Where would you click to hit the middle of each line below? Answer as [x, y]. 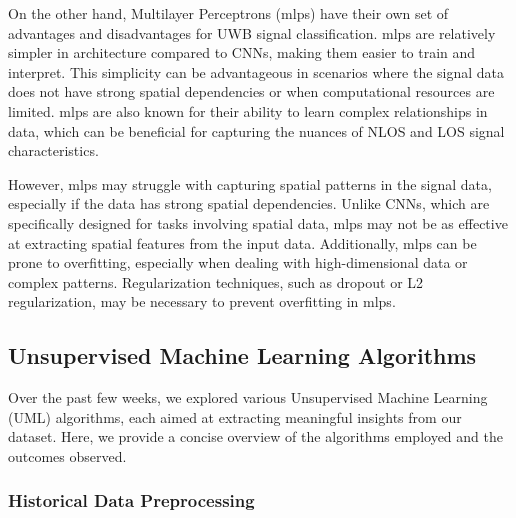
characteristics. [53, 150]
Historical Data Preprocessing [131, 500]
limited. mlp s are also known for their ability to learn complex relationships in [248, 110]
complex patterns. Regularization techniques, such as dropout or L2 [216, 281]
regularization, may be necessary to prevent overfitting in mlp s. [202, 301]
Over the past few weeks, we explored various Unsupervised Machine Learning [248, 397]
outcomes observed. [67, 455]
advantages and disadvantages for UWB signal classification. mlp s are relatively [252, 32]
